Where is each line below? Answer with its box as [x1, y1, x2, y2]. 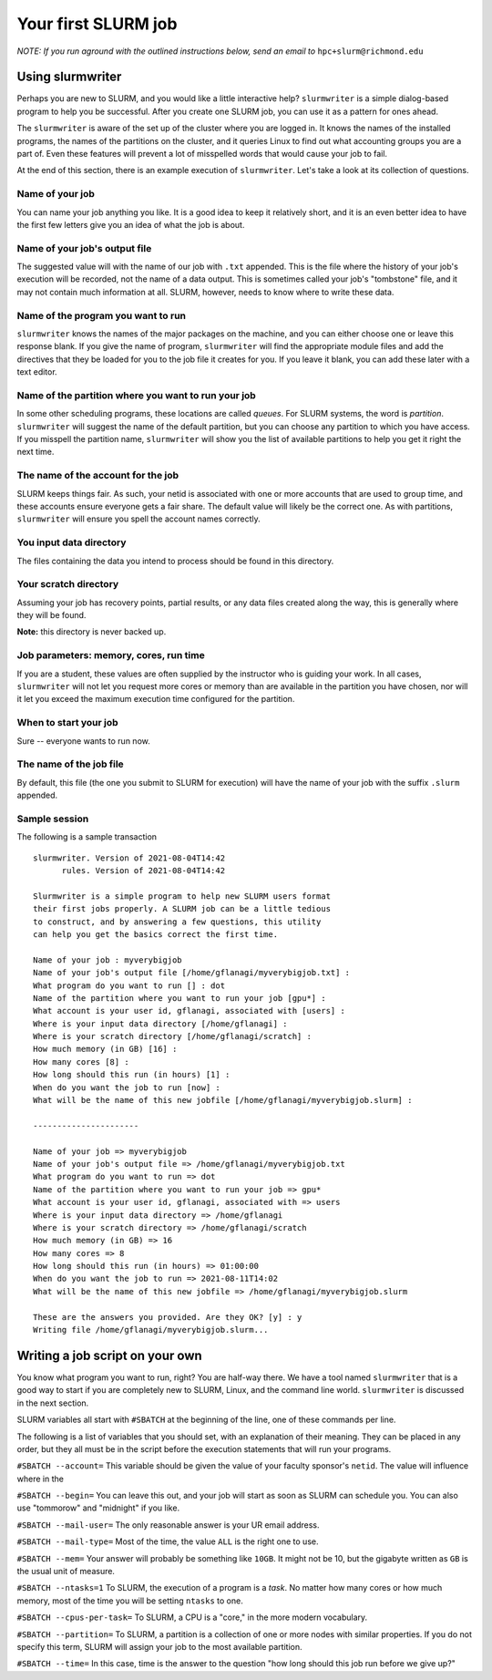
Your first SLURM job [16, 14, 178, 34]
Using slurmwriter [16, 69, 122, 85]
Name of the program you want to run [16, 309, 187, 322]
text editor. [16, 366, 58, 377]
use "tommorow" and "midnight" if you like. [16, 1502, 180, 1513]
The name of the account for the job [16, 469, 179, 482]
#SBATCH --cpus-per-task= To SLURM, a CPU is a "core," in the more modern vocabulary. [16, 1612, 368, 1623]
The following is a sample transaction [16, 831, 158, 842]
